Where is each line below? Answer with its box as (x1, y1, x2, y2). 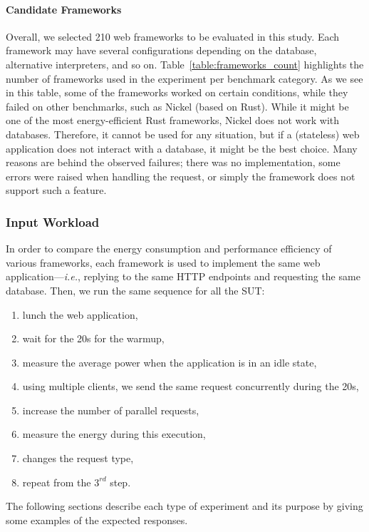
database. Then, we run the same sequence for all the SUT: (6, 282, 265, 297)
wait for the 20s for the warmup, (22, 331, 165, 346)
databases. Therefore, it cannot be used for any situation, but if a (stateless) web (6, 126, 360, 141)
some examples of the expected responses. (6, 512, 188, 527)
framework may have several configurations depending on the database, (6, 43, 317, 58)
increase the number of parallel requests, (22, 402, 199, 417)
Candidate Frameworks (6, 1, 122, 16)
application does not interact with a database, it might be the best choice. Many (6, 140, 358, 155)
